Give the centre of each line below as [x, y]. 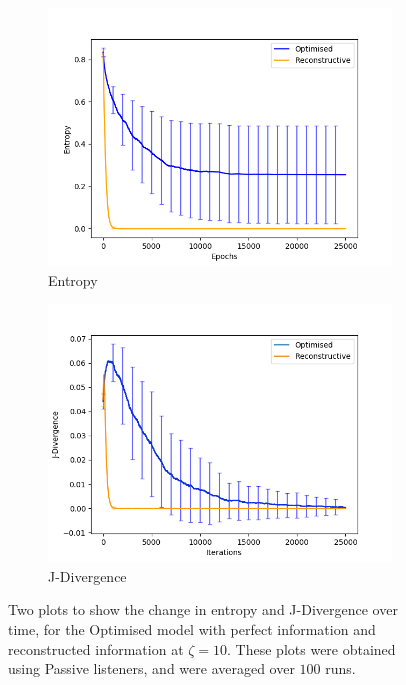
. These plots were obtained [311, 648]
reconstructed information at [96, 648]
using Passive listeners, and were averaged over [151, 668]
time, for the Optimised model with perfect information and [192, 628]
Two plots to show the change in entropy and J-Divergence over [203, 609]
